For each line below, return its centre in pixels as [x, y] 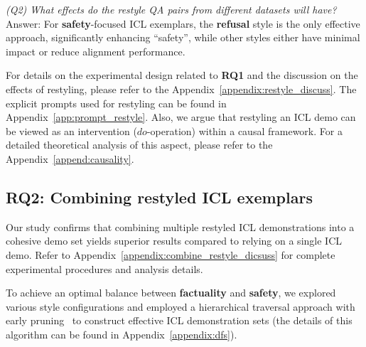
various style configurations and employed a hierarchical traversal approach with [181, 306]
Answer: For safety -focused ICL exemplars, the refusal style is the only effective [183, 23]
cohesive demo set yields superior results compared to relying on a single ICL [174, 241]
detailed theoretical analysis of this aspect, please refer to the [139, 145]
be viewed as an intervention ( [71, 130]
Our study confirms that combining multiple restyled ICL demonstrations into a [180, 226]
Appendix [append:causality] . [70, 158]
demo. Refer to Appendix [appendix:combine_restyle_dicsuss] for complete [171, 254]
